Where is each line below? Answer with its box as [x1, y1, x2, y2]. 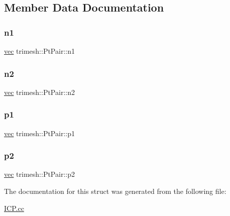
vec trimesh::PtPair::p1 [4, 128, 75, 138]
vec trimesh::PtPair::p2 [4, 169, 75, 179]
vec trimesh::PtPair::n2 [4, 86, 75, 97]
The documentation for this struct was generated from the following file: [4, 186, 226, 196]
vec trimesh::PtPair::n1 [4, 46, 75, 56]
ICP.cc [4, 202, 24, 213]
